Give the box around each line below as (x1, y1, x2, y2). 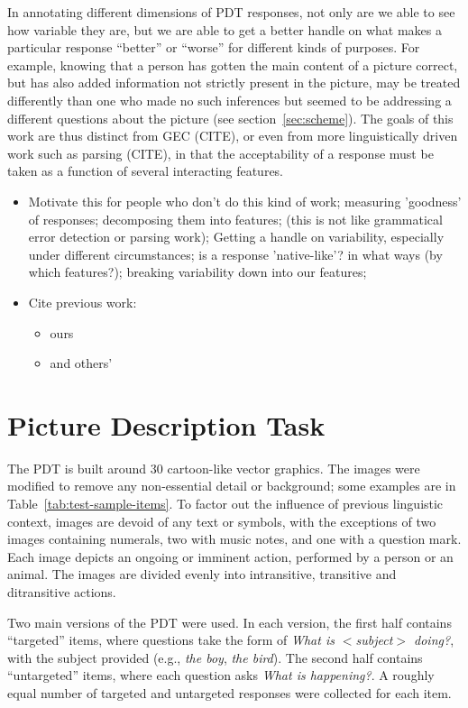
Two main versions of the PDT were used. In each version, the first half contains (7, 612, 452, 631)
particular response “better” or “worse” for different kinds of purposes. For (7, 38, 420, 57)
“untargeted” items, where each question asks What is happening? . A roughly (7, 666, 435, 685)
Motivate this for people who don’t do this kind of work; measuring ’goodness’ (28, 191, 462, 210)
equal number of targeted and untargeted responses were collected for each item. (7, 683, 452, 702)
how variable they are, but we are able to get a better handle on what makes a (7, 20, 443, 39)
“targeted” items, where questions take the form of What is (7, 630, 335, 649)
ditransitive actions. (7, 582, 116, 601)
